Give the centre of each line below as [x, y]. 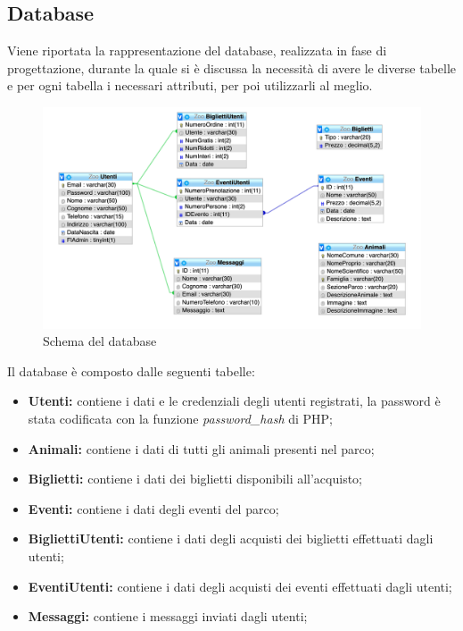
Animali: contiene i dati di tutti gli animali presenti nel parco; [201, 448]
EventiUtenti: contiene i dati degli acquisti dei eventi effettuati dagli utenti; [240, 586]
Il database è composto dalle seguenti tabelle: [131, 370]
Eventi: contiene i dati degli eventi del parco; [153, 508]
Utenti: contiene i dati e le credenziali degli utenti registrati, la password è [234, 401]
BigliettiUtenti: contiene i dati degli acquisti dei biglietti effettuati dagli [231, 538]
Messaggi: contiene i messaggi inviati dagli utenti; [168, 616]
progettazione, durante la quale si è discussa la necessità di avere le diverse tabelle [232, 67]
